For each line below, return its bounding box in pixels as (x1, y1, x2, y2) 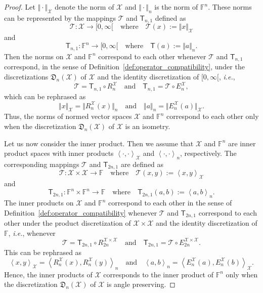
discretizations (4, 71, 49, 81)
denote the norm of (55, 2, 114, 12)
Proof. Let (4, 2, 35, 12)
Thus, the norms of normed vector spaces (4, 111, 132, 121)
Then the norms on (4, 51, 64, 61)
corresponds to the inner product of (103, 269, 214, 279)
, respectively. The (180, 148, 237, 158)
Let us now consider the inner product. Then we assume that (4, 138, 194, 148)
